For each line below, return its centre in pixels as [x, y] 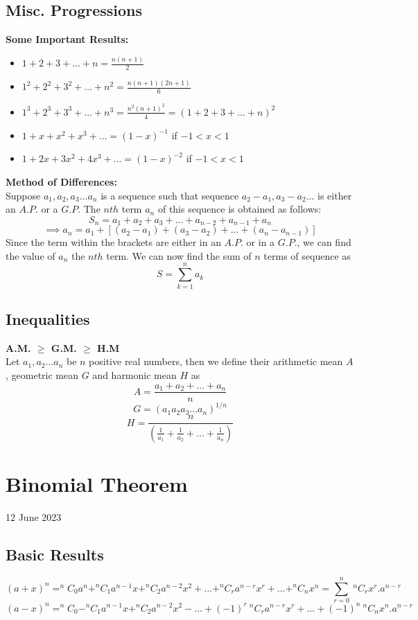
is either [335, 195]
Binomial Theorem [97, 484]
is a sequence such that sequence [170, 195]
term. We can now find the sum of [179, 255]
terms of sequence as [307, 255]
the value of [31, 255]
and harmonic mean [134, 374]
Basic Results [55, 555]
